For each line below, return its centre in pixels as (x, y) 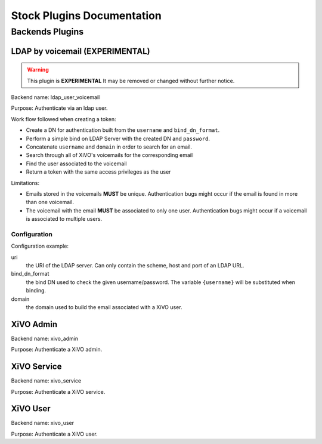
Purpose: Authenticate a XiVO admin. (57, 350)
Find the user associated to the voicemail (77, 164)
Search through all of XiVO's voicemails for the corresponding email (109, 155)
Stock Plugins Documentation (86, 16)
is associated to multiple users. (64, 219)
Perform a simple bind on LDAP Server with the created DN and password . (118, 138)
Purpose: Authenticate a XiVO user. (54, 434)
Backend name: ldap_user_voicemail (55, 97)
